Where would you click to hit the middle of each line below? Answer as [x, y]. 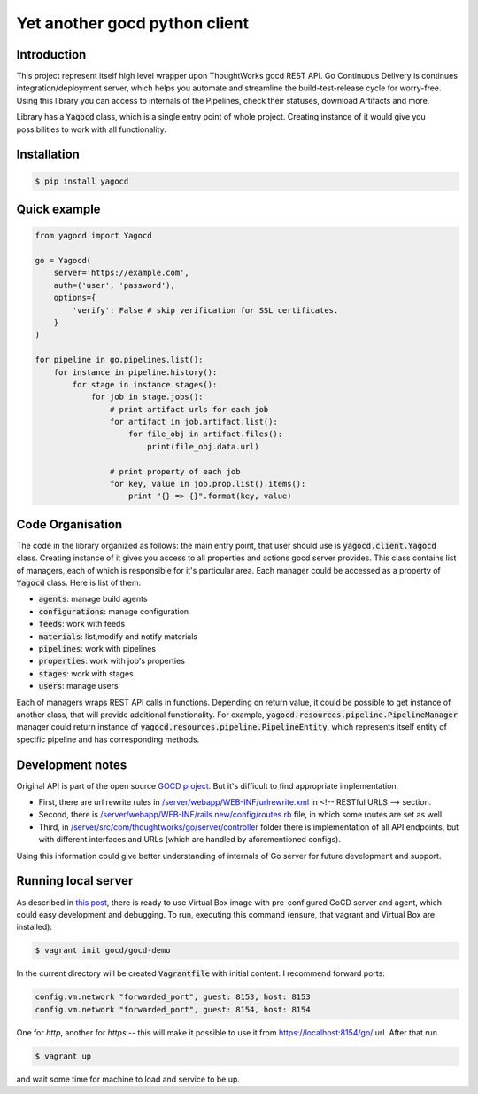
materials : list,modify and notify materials [118, 636]
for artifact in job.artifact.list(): [193, 422]
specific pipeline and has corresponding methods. [108, 739]
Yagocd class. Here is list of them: [79, 583]
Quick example [58, 210]
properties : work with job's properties [112, 661]
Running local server [75, 881]
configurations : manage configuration [114, 611]
